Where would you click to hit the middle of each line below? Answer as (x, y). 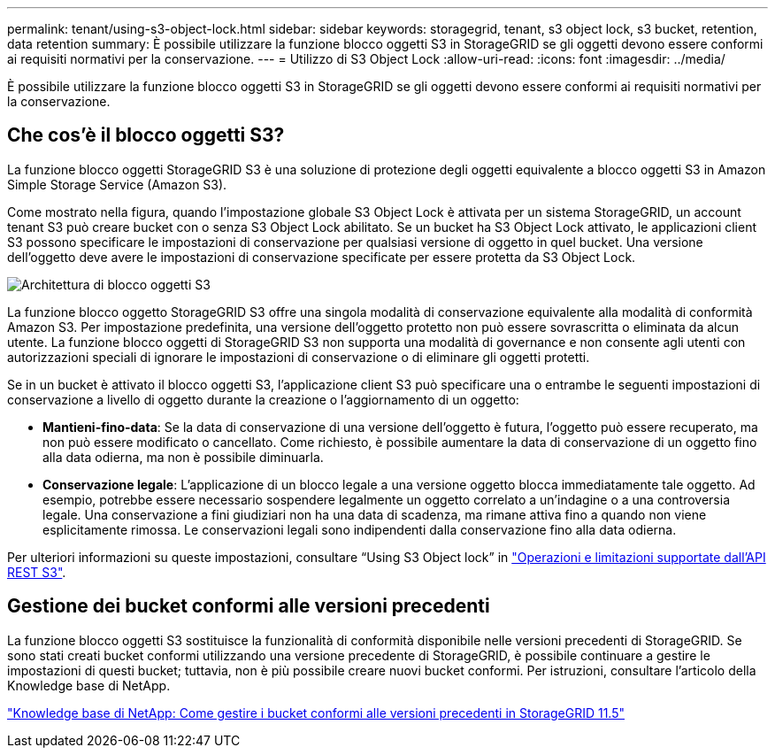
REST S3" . (37, 572)
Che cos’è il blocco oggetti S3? (146, 135)
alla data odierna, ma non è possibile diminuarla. (183, 457)
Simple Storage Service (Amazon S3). (117, 184)
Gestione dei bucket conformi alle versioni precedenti (249, 606)
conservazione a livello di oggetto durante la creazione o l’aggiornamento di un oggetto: (263, 399)
